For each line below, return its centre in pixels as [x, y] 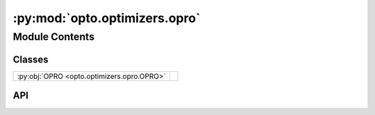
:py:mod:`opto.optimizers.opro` [107, 18]
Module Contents [54, 37]
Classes [31, 59]
